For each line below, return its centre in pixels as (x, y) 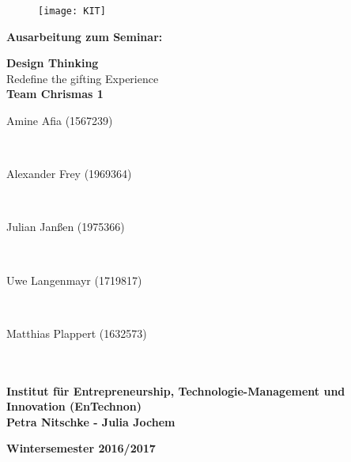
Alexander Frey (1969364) (69, 174)
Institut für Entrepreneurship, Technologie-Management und (176, 390)
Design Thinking (53, 63)
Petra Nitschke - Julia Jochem (91, 421)
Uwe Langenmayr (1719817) (74, 280)
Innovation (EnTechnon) (74, 406)
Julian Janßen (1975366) (66, 227)
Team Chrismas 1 (55, 94)
